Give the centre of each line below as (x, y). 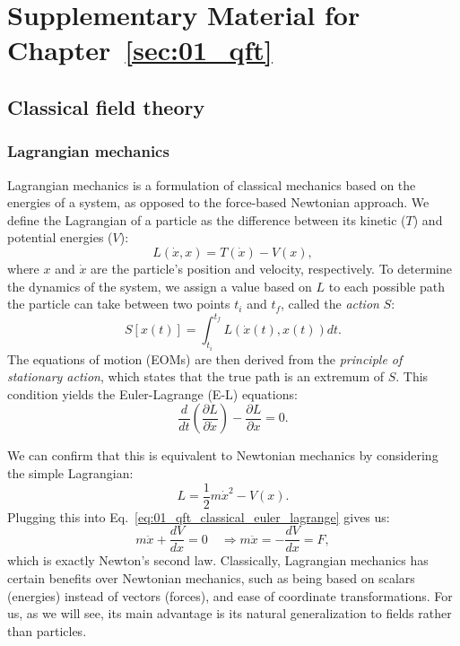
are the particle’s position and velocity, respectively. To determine (271, 268)
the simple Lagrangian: (70, 473)
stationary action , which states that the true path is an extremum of (196, 376)
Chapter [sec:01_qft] (140, 50)
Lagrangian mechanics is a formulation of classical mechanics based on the (212, 184)
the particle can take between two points (119, 304)
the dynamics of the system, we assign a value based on (160, 286)
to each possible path (387, 286)
